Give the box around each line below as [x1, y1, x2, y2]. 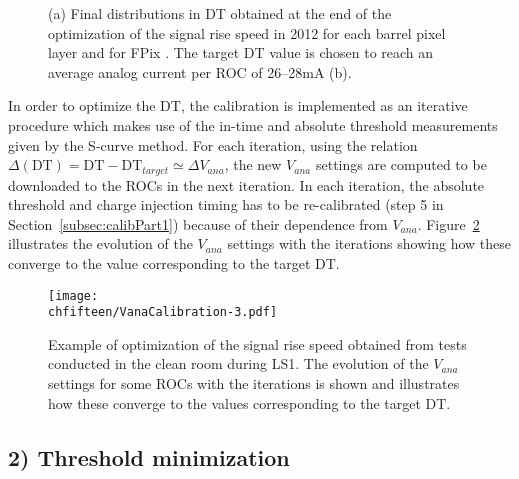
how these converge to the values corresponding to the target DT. [48, 392, 451, 413]
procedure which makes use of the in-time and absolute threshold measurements [8, 114, 498, 135]
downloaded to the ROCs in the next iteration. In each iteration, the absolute [8, 174, 485, 195]
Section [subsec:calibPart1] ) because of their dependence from [8, 213, 388, 234]
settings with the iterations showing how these [227, 233, 511, 254]
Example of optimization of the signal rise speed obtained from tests [48, 333, 467, 354]
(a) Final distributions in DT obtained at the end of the [48, 3, 392, 23]
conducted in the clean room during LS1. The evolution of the [48, 353, 429, 374]
